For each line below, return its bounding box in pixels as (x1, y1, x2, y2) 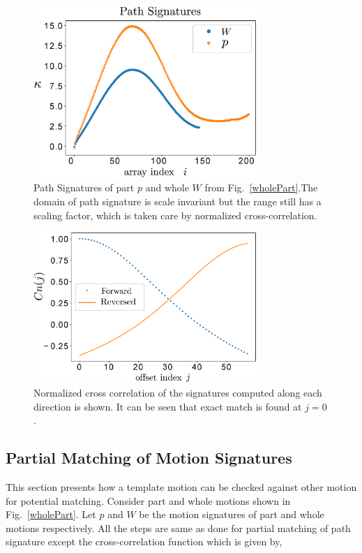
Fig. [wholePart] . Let (6, 507, 96, 522)
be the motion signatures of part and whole (139, 507, 324, 522)
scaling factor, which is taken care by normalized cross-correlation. (33, 207, 317, 222)
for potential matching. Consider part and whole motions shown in (6, 493, 291, 508)
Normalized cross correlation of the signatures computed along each (33, 385, 322, 399)
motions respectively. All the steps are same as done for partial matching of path (6, 520, 351, 535)
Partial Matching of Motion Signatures (6, 447, 292, 469)
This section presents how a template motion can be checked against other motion (6, 479, 357, 494)
